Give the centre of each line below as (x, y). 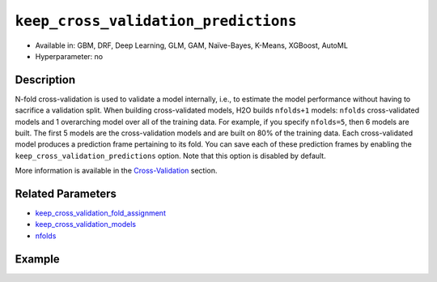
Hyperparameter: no (69, 56)
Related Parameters (66, 194)
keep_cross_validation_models (86, 224)
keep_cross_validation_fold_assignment (100, 213)
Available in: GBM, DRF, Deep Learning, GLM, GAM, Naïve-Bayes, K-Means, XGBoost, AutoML (191, 45)
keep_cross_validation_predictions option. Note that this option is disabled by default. (171, 156)
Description (45, 80)
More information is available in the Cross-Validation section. (116, 171)
